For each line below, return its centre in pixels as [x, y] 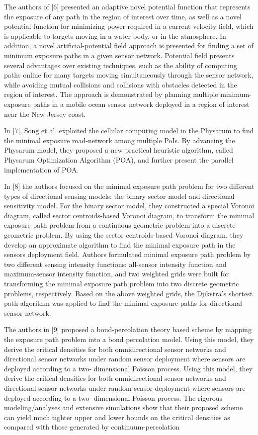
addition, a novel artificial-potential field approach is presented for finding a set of [129, 45]
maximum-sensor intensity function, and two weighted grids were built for [117, 274]
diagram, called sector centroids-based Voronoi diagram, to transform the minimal [129, 215]
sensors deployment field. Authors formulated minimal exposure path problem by [128, 254]
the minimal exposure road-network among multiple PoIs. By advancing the [120, 140]
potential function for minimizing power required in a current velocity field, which [129, 26]
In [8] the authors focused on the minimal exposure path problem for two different [129, 186]
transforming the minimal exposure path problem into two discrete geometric [122, 284]
